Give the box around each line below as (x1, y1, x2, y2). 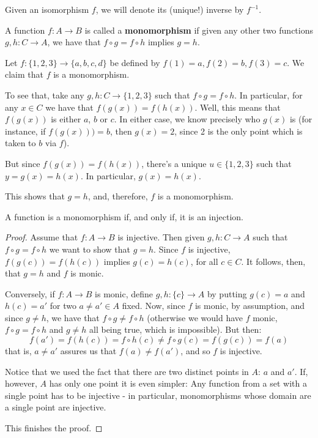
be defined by (109, 56, 160, 69)
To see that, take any (5, 88, 84, 101)
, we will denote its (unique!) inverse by (95, 3, 244, 15)
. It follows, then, (241, 254, 306, 267)
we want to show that (49, 242, 130, 255)
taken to (5, 136, 36, 149)
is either (51, 113, 81, 125)
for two (50, 299, 76, 312)
